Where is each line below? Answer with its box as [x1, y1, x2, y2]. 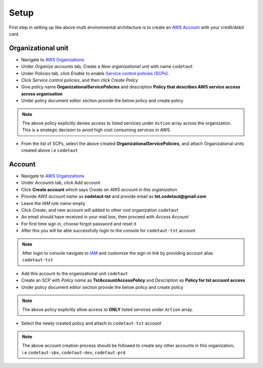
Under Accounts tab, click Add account [21, 180, 101, 185]
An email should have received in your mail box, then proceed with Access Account [21, 214, 189, 220]
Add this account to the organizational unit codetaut [21, 270, 129, 276]
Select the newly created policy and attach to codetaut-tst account [21, 320, 162, 326]
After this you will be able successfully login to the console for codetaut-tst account [21, 227, 196, 234]
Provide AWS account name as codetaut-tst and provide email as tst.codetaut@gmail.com [21, 193, 207, 200]
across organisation [21, 91, 63, 97]
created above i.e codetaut [21, 147, 78, 153]
